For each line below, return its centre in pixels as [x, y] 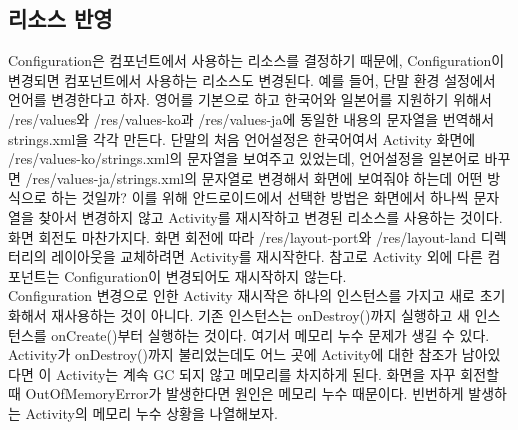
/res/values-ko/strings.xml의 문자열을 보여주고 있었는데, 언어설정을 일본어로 [244, 158]
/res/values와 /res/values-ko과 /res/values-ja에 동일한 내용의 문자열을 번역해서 [251, 118]
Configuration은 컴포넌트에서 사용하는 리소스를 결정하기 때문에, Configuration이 [256, 60]
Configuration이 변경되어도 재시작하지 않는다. [205, 275]
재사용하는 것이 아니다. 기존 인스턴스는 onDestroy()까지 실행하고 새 [260, 314]
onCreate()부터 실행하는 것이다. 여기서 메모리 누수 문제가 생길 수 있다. [270, 334]
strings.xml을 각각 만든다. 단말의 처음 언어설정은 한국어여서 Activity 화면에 [242, 138]
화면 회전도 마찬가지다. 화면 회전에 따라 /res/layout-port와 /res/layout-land [242, 236]
